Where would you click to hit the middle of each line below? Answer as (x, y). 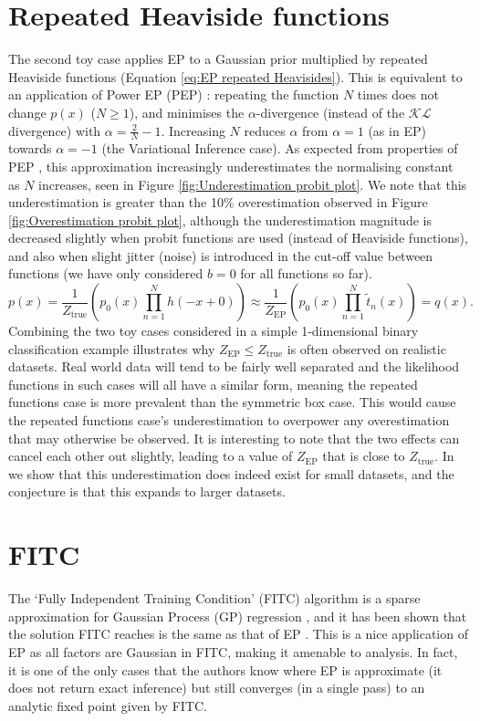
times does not (398, 94)
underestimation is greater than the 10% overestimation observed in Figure (218, 202)
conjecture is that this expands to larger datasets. (147, 491)
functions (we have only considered (106, 273)
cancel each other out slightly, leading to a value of (151, 456)
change (27, 112)
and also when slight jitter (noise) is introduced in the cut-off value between (221, 255)
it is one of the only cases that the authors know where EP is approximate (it (225, 669)
